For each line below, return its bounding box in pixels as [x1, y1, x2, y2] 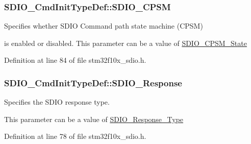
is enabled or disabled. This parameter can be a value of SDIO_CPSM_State [4, 37, 247, 48]
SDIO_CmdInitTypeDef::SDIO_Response [4, 76, 182, 89]
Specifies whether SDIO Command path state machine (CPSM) [4, 20, 203, 31]
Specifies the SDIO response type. [4, 97, 110, 107]
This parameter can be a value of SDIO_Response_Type [4, 113, 184, 124]
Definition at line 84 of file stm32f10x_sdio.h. [4, 55, 146, 65]
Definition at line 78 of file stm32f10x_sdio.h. [4, 131, 146, 141]
